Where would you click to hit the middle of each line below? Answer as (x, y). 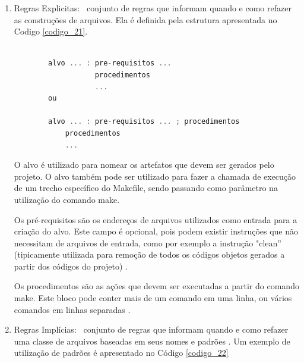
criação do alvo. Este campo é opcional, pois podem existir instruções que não (156, 231)
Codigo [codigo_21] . (51, 31)
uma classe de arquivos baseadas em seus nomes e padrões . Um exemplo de (152, 341)
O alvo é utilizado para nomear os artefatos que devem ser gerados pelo (144, 165)
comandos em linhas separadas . (72, 309)
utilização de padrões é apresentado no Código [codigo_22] (121, 353)
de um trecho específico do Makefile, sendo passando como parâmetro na (146, 188)
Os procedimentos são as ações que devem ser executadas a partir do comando (156, 286)
